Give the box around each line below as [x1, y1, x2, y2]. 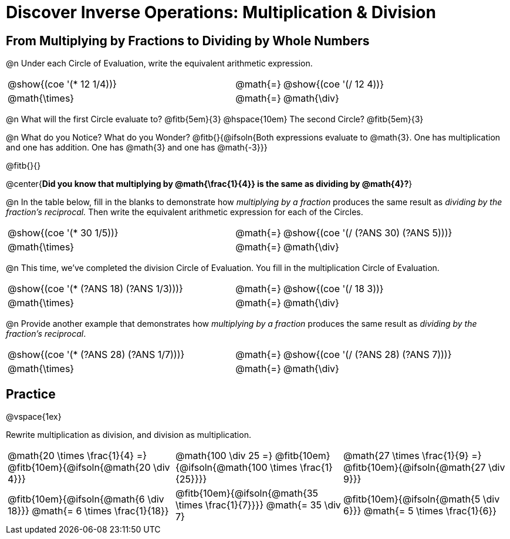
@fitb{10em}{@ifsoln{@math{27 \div [343, 461, 505, 474]
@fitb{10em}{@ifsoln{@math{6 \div [8, 493, 164, 505]
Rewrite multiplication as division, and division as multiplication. [6, 430, 251, 440]
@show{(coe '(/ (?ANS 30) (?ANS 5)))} [283, 227, 452, 239]
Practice [6, 386, 56, 401]
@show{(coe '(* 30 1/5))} [8, 227, 119, 239]
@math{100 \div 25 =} [175, 450, 273, 462]
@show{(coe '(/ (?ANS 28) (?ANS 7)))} [283, 349, 452, 361]
